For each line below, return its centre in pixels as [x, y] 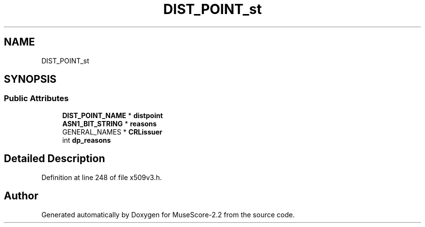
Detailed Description [55, 159]
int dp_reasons [87, 140]
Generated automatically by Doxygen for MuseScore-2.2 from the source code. [168, 214]
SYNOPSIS [30, 79]
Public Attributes [36, 98]
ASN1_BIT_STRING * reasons [109, 123]
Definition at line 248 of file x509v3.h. [102, 177]
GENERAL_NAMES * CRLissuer [112, 132]
